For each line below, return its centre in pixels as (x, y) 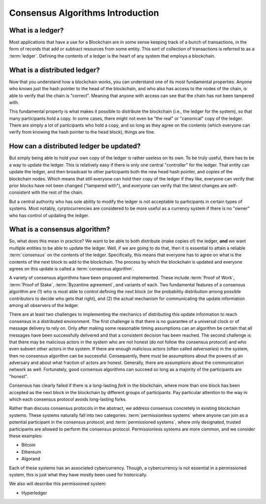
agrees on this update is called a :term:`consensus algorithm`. (72, 269)
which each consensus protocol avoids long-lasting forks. (68, 400)
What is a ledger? (36, 30)
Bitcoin (29, 445)
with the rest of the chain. (57, 193)
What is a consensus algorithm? (60, 229)
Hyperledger (34, 493)
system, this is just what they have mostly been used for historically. (78, 474)
